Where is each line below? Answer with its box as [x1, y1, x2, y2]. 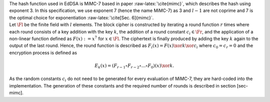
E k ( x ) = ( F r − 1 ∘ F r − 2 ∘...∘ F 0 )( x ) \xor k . [94, 62, 174, 69]
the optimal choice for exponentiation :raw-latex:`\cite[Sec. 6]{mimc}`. [9, 14, 154, 20]
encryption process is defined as [9, 49, 77, 55]
